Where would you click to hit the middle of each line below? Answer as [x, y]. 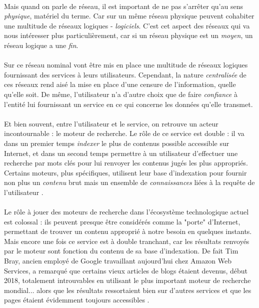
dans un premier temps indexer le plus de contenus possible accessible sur [117, 143]
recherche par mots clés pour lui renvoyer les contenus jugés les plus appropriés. [126, 163]
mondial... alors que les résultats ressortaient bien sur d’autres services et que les [128, 290]
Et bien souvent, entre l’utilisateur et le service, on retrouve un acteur [111, 123]
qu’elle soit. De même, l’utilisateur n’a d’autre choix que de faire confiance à [121, 94]
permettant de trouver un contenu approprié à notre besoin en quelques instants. [128, 231]
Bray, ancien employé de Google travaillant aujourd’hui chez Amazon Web [118, 261]
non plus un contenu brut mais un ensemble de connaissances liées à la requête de [129, 182]
